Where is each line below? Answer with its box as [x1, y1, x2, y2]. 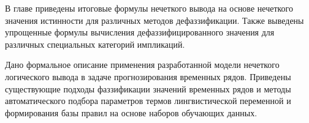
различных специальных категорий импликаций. [5, 37, 185, 50]
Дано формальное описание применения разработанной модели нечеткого [5, 58, 280, 71]
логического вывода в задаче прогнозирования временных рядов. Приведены [5, 70, 291, 83]
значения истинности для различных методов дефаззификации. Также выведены [5, 13, 304, 26]
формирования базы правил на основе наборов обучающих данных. [5, 106, 257, 119]
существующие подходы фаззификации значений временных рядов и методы [5, 82, 291, 95]
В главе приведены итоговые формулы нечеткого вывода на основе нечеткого [5, 2, 293, 14]
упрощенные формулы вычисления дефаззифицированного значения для [5, 26, 275, 39]
